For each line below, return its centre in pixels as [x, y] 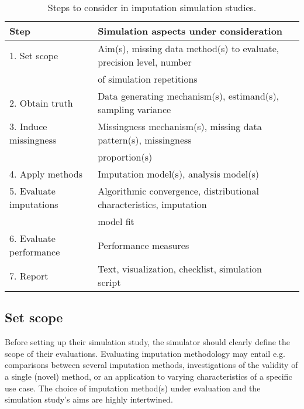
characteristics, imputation [152, 204]
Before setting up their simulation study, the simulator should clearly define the [148, 342]
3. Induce [28, 126]
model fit [116, 221]
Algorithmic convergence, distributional [178, 191]
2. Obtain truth [41, 103]
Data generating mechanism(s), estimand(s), [189, 96]
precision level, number [145, 62]
